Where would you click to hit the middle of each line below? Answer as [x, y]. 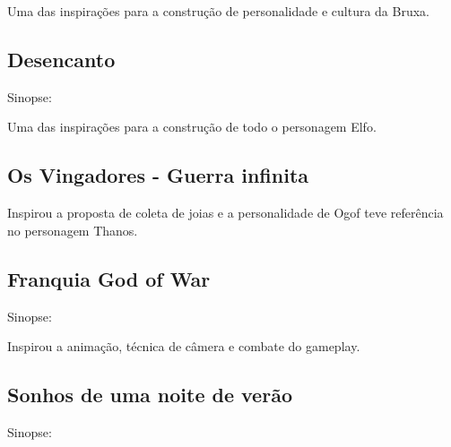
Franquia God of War [109, 278]
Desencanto [61, 59]
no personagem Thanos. [73, 230]
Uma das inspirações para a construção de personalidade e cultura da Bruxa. [218, 11]
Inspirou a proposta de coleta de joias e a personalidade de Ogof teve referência [225, 213]
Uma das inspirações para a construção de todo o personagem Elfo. [192, 127]
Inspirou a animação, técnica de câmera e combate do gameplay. [184, 346]
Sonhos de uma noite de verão [150, 395]
